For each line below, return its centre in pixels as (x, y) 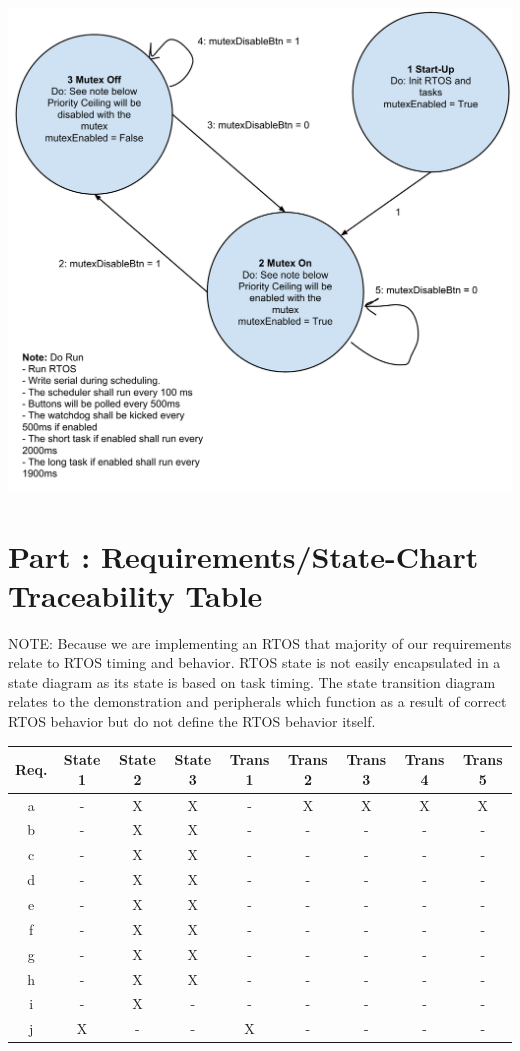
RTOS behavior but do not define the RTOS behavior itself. (192, 721)
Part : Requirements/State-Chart (243, 555)
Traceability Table (135, 594)
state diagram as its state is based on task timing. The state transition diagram (252, 681)
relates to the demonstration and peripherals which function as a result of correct (257, 701)
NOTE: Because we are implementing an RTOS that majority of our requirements (260, 642)
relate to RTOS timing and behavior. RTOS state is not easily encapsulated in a (254, 662)
